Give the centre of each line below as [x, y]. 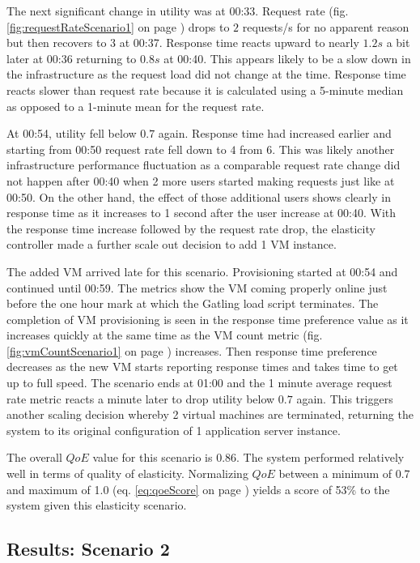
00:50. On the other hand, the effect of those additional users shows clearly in [199, 196]
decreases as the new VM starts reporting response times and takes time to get [202, 367]
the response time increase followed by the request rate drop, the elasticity [191, 228]
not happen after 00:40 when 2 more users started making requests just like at [201, 180]
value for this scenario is [153, 457]
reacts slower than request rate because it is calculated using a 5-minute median [205, 90]
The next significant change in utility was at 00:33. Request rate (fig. [178, 11]
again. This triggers [345, 398]
